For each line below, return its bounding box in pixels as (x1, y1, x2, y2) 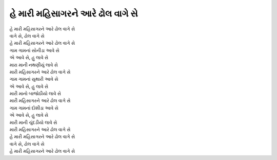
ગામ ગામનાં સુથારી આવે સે (9, 76, 58, 82)
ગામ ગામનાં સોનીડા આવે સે (9, 47, 60, 54)
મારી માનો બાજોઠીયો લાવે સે (9, 91, 62, 97)
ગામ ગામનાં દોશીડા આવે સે (9, 104, 58, 111)
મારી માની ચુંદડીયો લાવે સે (9, 119, 57, 126)
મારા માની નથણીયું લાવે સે (9, 62, 58, 68)
